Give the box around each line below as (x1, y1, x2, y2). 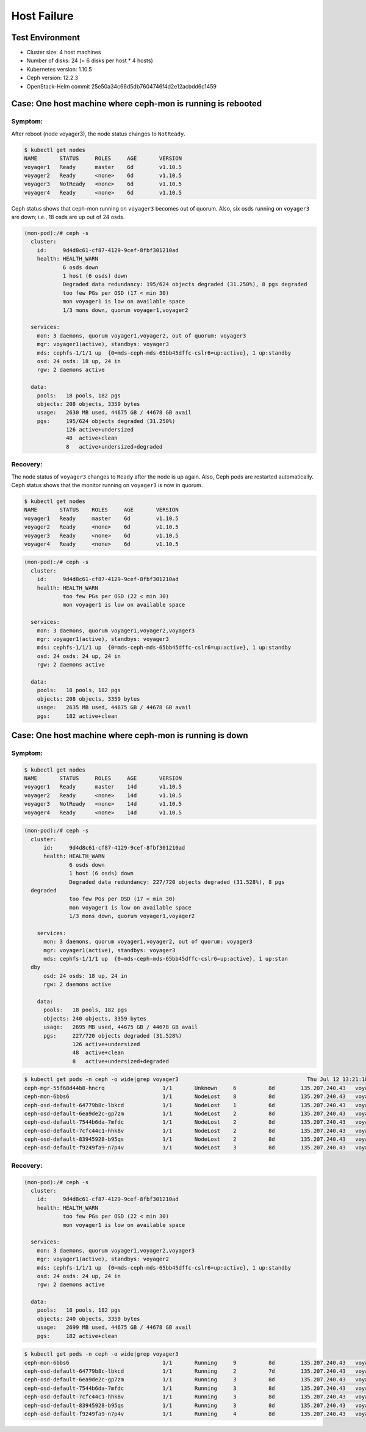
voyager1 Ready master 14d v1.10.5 (24, 783, 182, 790)
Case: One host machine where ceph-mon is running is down (11, 730, 248, 740)
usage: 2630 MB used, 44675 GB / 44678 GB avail (37, 409, 192, 416)
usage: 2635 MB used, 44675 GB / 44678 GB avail (37, 704, 192, 711)
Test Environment (11, 32, 81, 43)
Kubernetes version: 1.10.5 (26, 65, 93, 73)
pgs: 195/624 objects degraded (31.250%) (37, 418, 176, 424)
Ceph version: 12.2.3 (26, 74, 79, 82)
